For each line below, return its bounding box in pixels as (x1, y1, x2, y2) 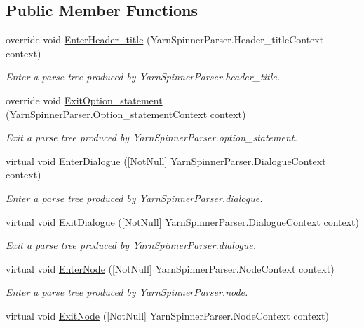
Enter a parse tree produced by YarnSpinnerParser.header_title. (6, 69, 281, 84)
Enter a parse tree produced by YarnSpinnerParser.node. (6, 285, 248, 299)
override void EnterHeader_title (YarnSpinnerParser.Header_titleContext (6, 32, 324, 47)
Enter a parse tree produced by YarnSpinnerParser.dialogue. (6, 190, 263, 205)
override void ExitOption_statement (6, 92, 163, 107)
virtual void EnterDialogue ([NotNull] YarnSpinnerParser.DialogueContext (6, 153, 326, 168)
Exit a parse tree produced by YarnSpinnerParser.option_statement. (6, 130, 297, 145)
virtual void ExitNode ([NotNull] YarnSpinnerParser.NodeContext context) (6, 308, 329, 322)
